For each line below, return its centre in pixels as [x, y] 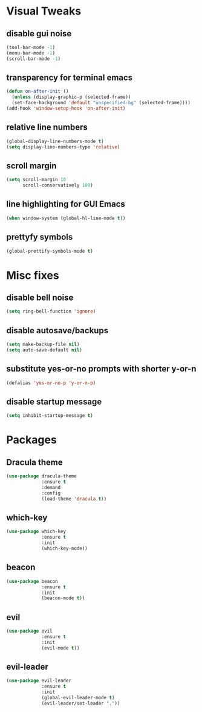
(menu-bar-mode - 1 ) [31, 53]
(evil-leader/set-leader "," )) [81, 703]
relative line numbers [47, 128]
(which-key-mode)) [64, 549]
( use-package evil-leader [39, 681]
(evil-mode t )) [60, 648]
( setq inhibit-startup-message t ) [50, 416]
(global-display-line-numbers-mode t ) [55, 141]
